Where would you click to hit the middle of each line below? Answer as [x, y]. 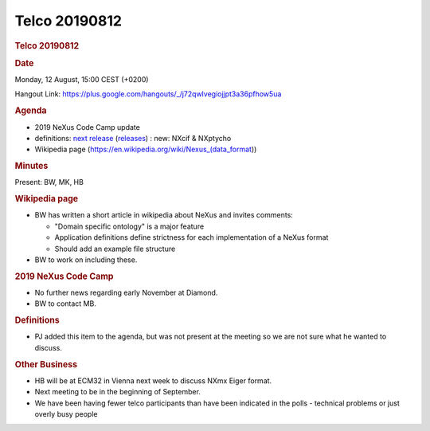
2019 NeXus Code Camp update [88, 127]
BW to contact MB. [66, 304]
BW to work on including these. [86, 260]
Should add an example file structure [115, 249]
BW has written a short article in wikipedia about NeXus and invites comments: [164, 215]
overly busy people [66, 414]
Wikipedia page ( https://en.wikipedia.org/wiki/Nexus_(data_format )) [146, 149]
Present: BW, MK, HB [49, 182]
